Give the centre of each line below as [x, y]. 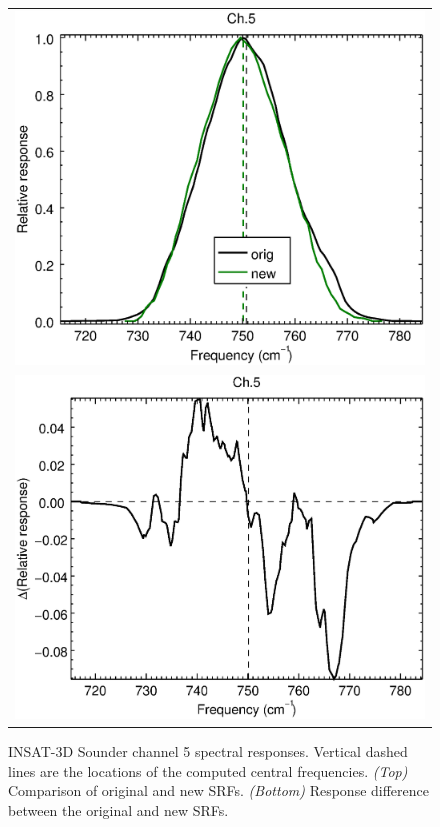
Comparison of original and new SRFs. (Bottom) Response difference [218, 790]
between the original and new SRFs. [118, 810]
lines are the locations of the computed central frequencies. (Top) [208, 770]
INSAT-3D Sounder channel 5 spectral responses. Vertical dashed [208, 751]
